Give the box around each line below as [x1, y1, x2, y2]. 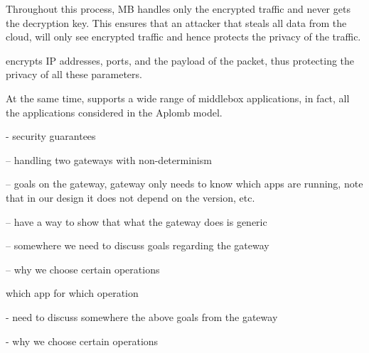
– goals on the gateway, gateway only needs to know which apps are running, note [6, 176, 363, 191]
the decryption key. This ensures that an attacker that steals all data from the [6, 15, 347, 30]
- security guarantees [6, 129, 96, 143]
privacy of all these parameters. [6, 67, 142, 82]
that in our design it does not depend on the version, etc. [6, 190, 255, 205]
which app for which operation [6, 286, 139, 300]
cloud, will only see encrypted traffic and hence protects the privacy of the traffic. [6, 29, 361, 44]
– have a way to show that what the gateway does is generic [6, 214, 267, 229]
